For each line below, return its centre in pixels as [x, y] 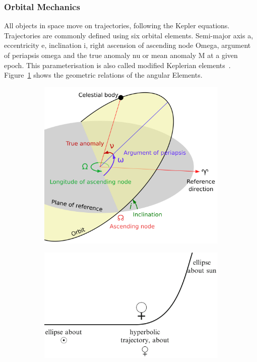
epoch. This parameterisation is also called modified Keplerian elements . [117, 65]
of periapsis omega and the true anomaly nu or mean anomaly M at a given [121, 55]
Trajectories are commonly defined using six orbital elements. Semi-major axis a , [129, 35]
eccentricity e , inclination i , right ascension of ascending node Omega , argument [127, 45]
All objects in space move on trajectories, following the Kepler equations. [117, 25]
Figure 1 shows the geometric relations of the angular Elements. [103, 75]
